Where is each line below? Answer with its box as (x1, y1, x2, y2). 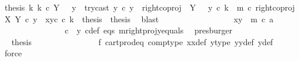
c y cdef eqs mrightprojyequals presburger (64, 24, 232, 36)
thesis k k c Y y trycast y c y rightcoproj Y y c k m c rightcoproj (4, 1, 295, 13)
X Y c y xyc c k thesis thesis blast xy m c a (4, 12, 274, 25)
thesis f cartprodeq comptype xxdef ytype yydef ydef (11, 35, 273, 48)
